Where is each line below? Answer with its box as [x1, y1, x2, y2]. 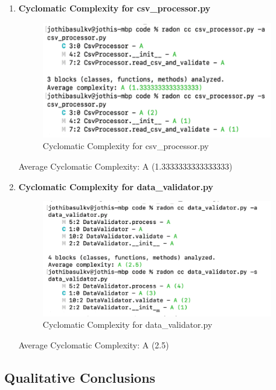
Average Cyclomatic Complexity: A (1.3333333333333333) [18, 160, 233, 173]
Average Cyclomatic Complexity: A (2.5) [18, 338, 169, 351]
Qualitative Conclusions [4, 368, 156, 386]
